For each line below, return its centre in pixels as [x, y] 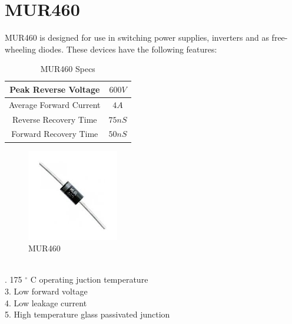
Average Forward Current [55, 104]
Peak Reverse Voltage [55, 89]
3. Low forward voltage [46, 291]
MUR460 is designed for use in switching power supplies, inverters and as [137, 37]
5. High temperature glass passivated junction [87, 314]
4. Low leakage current [46, 302]
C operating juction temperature [89, 279]
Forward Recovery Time [55, 134]
